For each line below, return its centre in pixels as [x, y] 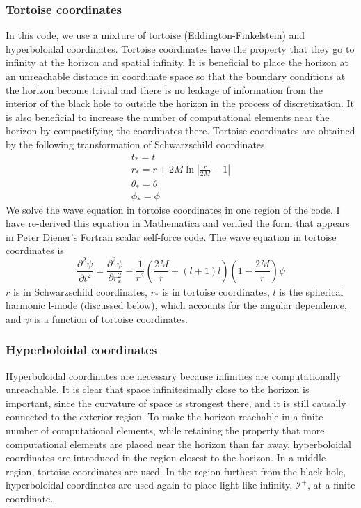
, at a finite [331, 485]
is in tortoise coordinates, [216, 291]
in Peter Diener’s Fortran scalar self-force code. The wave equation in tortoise [171, 236]
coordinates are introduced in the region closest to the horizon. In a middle [166, 458]
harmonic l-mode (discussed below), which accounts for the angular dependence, [176, 305]
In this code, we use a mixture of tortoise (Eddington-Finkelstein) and [155, 35]
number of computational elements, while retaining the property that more [165, 430]
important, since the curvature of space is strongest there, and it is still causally [176, 403]
